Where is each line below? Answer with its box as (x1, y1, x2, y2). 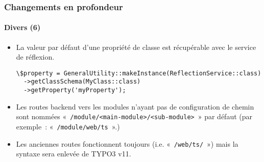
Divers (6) (4, 22, 41, 33)
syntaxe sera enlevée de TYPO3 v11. (16, 148, 131, 159)
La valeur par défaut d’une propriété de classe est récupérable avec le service (16, 41, 256, 52)
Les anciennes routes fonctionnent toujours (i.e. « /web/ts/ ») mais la (16, 138, 238, 149)
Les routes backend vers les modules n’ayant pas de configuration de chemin (16, 101, 254, 112)
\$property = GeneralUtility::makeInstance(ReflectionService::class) (16, 69, 261, 77)
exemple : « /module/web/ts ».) (16, 121, 120, 132)
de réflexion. (16, 51, 55, 62)
